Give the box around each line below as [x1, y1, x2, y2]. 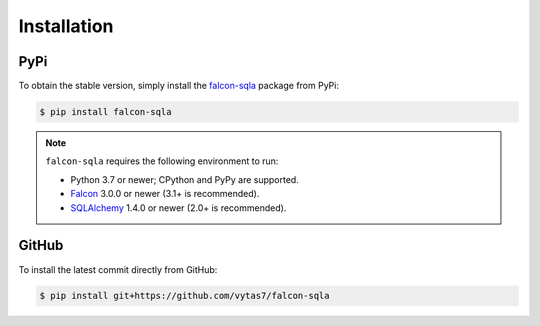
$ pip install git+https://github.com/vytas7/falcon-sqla [39, 290, 330, 302]
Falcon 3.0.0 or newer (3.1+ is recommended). [70, 188, 260, 200]
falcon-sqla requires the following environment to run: [45, 155, 279, 167]
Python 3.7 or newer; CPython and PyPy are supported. [70, 173, 299, 185]
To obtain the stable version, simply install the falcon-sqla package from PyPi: [18, 80, 340, 92]
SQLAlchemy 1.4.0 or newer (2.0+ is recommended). [70, 201, 287, 214]
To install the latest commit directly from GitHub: [18, 263, 218, 275]
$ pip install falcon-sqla [39, 106, 172, 118]
